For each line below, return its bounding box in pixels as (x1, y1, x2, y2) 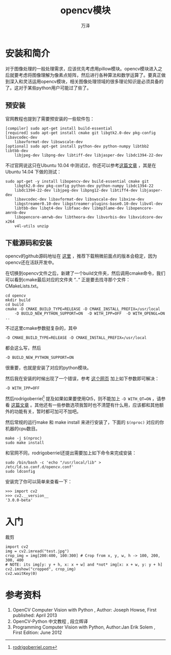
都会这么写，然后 (5, 345, 41, 351)
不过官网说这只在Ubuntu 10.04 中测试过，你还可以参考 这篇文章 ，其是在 (5, 162, 156, 168)
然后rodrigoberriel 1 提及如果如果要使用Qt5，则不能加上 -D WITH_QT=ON (5, 395, 151, 401)
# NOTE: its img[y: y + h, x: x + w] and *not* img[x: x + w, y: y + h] (5, 562, 163, 567)
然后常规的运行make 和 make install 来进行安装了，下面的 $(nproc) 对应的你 (5, 419, 164, 425)
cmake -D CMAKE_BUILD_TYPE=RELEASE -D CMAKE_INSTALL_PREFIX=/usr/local (5, 307, 160, 312)
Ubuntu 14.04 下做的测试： (5, 168, 62, 175)
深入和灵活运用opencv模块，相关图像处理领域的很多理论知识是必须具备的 (9, 78, 164, 84)
